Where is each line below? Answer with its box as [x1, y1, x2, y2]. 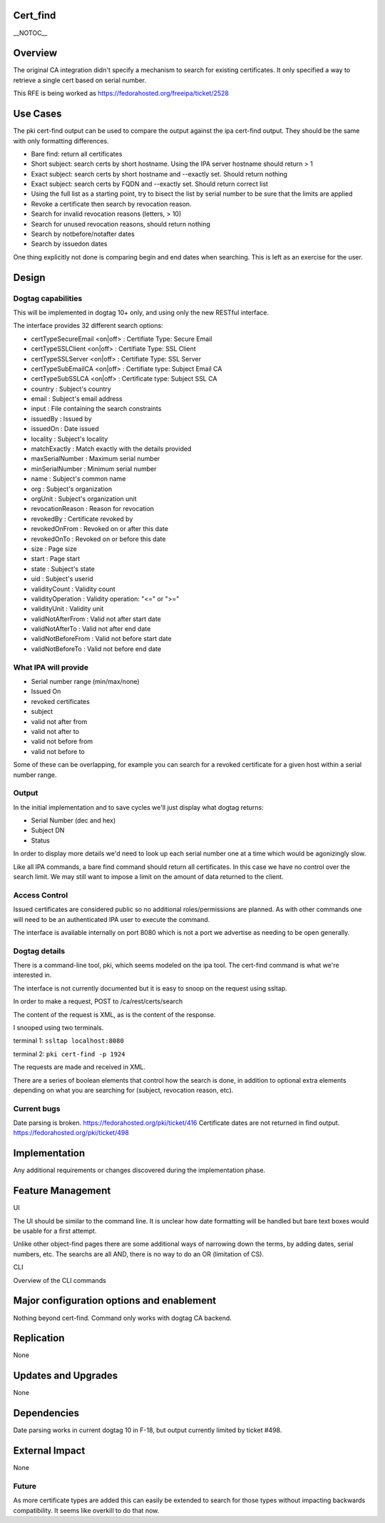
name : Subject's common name [31, 475, 126, 483]
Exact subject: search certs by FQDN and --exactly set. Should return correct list [31, 179, 269, 189]
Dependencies [13, 1407, 80, 1419]
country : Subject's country [31, 385, 112, 393]
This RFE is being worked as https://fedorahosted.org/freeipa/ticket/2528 [13, 89, 230, 98]
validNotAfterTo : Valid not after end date [31, 625, 151, 633]
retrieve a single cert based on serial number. [13, 76, 147, 84]
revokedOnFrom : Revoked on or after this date [31, 525, 169, 533]
